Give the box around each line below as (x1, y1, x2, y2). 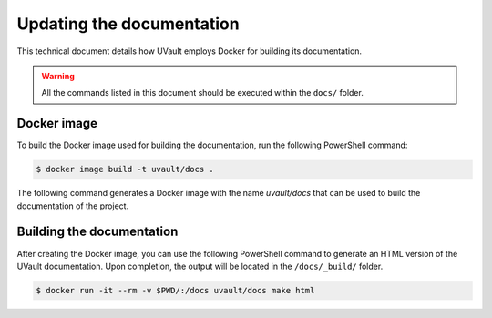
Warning (41, 70, 75, 81)
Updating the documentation (16, 14, 241, 34)
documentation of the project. (16, 200, 129, 211)
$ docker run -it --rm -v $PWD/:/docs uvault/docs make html (36, 285, 315, 295)
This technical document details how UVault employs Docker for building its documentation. (16, 46, 363, 56)
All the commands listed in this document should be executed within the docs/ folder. (41, 87, 364, 98)
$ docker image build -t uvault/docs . (36, 164, 214, 175)
